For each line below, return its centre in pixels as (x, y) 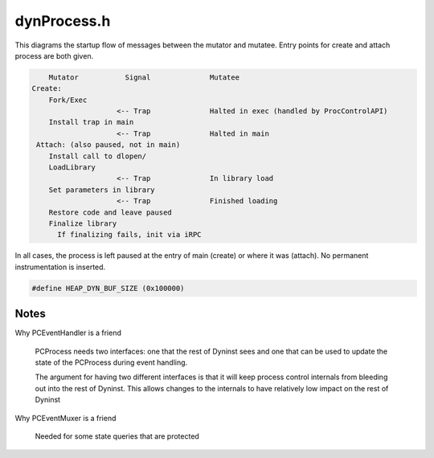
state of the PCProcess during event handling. (111, 362)
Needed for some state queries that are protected (117, 436)
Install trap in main (91, 122)
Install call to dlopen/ (98, 156)
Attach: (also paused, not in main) (108, 145)
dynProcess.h (63, 21)
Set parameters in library (102, 190)
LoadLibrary (72, 168)
